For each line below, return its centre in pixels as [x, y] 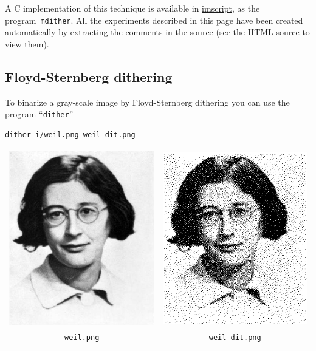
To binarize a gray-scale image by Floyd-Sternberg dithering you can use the [147, 102]
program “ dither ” [39, 114]
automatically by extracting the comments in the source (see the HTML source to [157, 32]
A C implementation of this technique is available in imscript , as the [132, 8]
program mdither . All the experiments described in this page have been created [154, 20]
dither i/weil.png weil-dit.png [70, 135]
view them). [27, 43]
